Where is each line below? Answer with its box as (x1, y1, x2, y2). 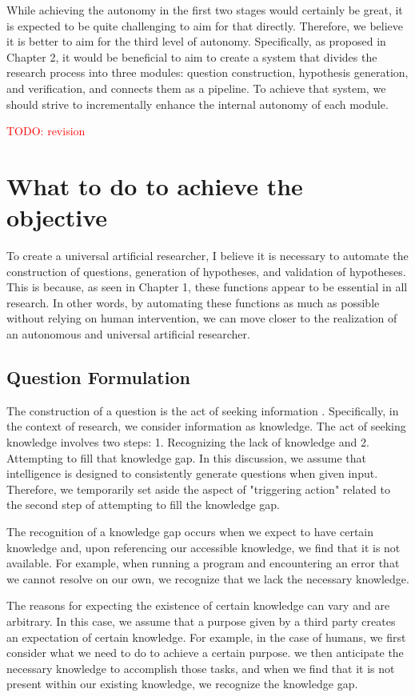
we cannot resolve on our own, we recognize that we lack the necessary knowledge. (6, 570, 409, 587)
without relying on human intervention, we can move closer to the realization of (6, 310, 397, 326)
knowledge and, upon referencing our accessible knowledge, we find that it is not (6, 539, 401, 555)
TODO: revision (6, 122, 86, 139)
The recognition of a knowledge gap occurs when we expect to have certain (6, 523, 374, 539)
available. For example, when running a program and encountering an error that (6, 555, 400, 571)
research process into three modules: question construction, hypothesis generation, (6, 64, 409, 81)
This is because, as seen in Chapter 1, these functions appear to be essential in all (6, 278, 408, 295)
